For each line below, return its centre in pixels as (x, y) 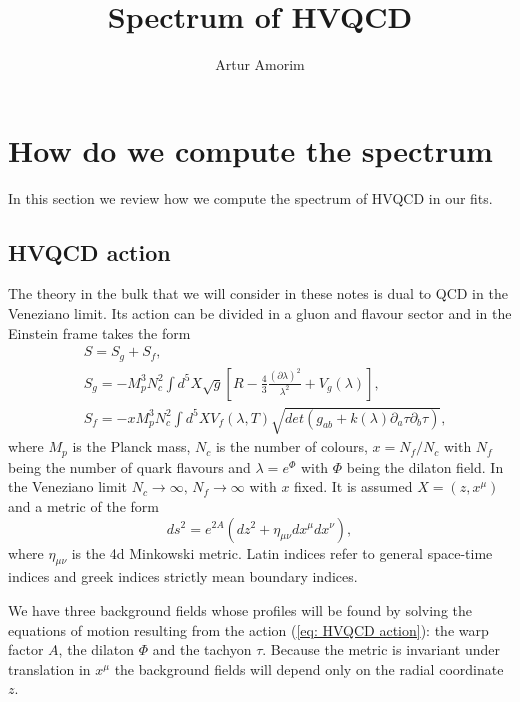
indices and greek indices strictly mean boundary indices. (183, 576)
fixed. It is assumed (353, 486)
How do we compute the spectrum (250, 149)
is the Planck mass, (131, 446)
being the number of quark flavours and (129, 466)
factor (26, 649)
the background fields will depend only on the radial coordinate (309, 668)
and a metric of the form (83, 505)
